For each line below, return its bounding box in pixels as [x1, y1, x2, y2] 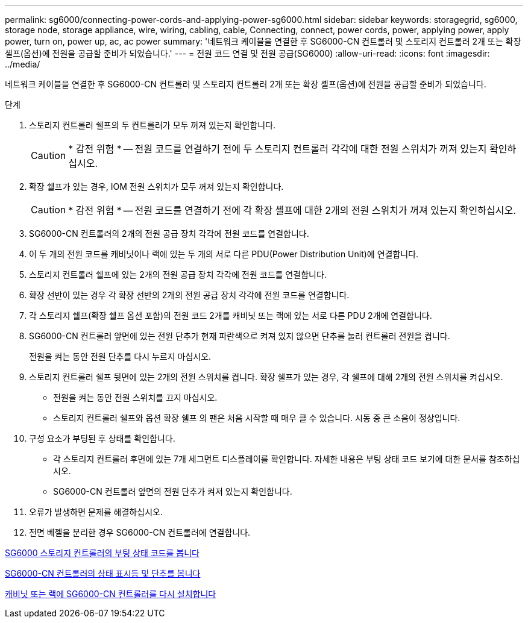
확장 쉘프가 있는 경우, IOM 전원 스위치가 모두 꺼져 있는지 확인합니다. [29, 181, 284, 192]
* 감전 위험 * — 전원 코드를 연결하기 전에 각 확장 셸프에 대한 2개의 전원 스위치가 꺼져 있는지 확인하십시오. [68, 204, 516, 216]
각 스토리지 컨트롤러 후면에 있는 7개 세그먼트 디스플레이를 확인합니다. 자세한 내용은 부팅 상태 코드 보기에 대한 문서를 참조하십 [53, 454, 520, 464]
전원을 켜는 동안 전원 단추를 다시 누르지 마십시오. [29, 351, 212, 362]
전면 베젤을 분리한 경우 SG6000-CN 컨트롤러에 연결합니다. [29, 527, 251, 537]
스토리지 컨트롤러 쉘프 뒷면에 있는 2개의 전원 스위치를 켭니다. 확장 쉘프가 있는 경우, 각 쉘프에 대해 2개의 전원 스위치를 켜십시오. [29, 372, 503, 382]
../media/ [5, 59, 40, 69]
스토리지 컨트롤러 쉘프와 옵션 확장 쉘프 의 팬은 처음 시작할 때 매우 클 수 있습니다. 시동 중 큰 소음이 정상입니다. [53, 413, 460, 423]
